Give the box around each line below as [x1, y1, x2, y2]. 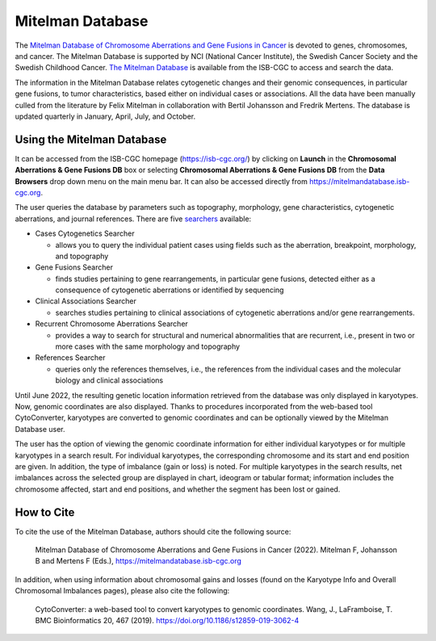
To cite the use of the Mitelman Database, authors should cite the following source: [15, 526, 291, 536]
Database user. [15, 424, 65, 434]
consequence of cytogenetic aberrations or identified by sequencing [55, 285, 284, 295]
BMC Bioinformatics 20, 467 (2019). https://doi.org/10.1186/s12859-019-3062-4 [35, 615, 300, 625]
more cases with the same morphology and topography [55, 341, 241, 351]
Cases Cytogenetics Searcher [35, 228, 135, 238]
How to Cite [15, 505, 75, 519]
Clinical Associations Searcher [35, 296, 136, 306]
